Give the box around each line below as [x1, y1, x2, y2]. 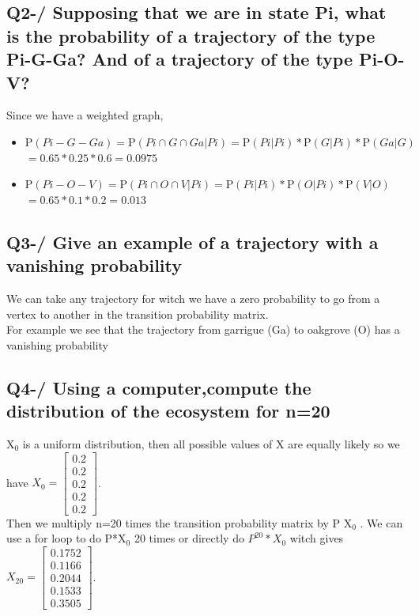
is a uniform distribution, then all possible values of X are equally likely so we [22, 435, 400, 452]
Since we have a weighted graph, [6, 107, 164, 123]
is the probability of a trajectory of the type [6, 23, 376, 47]
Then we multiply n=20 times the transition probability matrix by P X [6, 514, 353, 531]
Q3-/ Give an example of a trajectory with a [6, 229, 379, 254]
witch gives [289, 530, 344, 546]
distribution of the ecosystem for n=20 [6, 399, 330, 423]
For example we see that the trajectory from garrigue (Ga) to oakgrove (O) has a [6, 321, 400, 338]
